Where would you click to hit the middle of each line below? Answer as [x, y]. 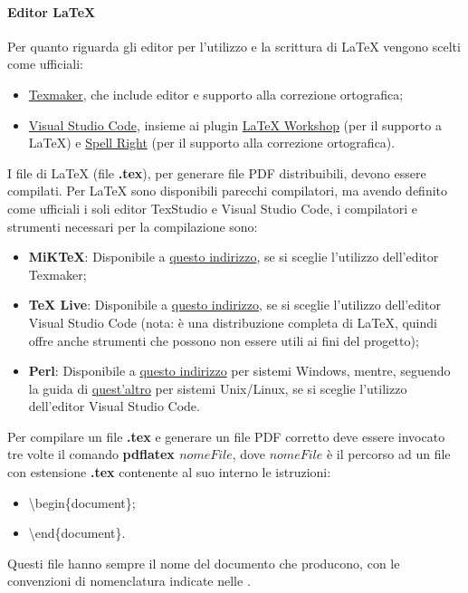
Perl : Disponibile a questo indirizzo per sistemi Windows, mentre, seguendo [239, 371]
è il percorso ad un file [388, 454]
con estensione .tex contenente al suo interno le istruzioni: [169, 472]
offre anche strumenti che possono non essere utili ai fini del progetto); [224, 340]
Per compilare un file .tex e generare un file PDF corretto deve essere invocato [226, 436]
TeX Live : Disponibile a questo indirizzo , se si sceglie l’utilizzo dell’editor [234, 305]
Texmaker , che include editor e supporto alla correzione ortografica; [216, 94]
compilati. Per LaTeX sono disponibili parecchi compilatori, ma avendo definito [228, 191]
